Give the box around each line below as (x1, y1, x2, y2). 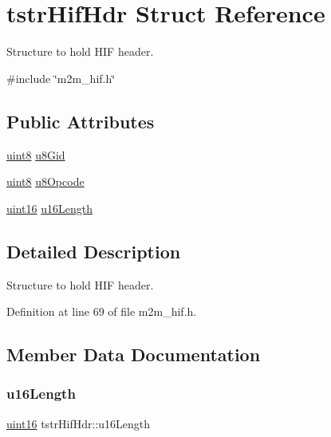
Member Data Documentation (6, 342, 261, 367)
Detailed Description (6, 238, 181, 263)
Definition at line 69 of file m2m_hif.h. (6, 303, 197, 320)
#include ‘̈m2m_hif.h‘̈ (6, 69, 116, 86)
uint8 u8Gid (6, 146, 65, 163)
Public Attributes (6, 108, 155, 133)
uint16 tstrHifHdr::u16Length (6, 415, 151, 431)
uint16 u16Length (6, 199, 93, 216)
